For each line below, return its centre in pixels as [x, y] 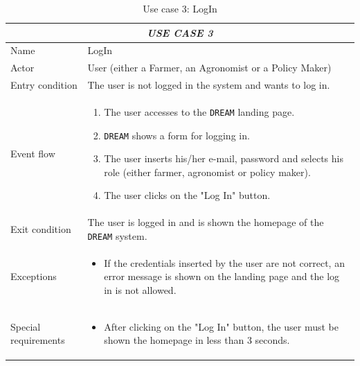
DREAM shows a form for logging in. [177, 135]
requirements [38, 340]
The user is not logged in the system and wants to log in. [209, 85]
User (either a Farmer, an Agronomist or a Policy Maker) [209, 68]
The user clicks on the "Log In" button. [187, 195]
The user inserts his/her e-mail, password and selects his [224, 158]
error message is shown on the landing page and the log [222, 276]
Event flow [33, 154]
